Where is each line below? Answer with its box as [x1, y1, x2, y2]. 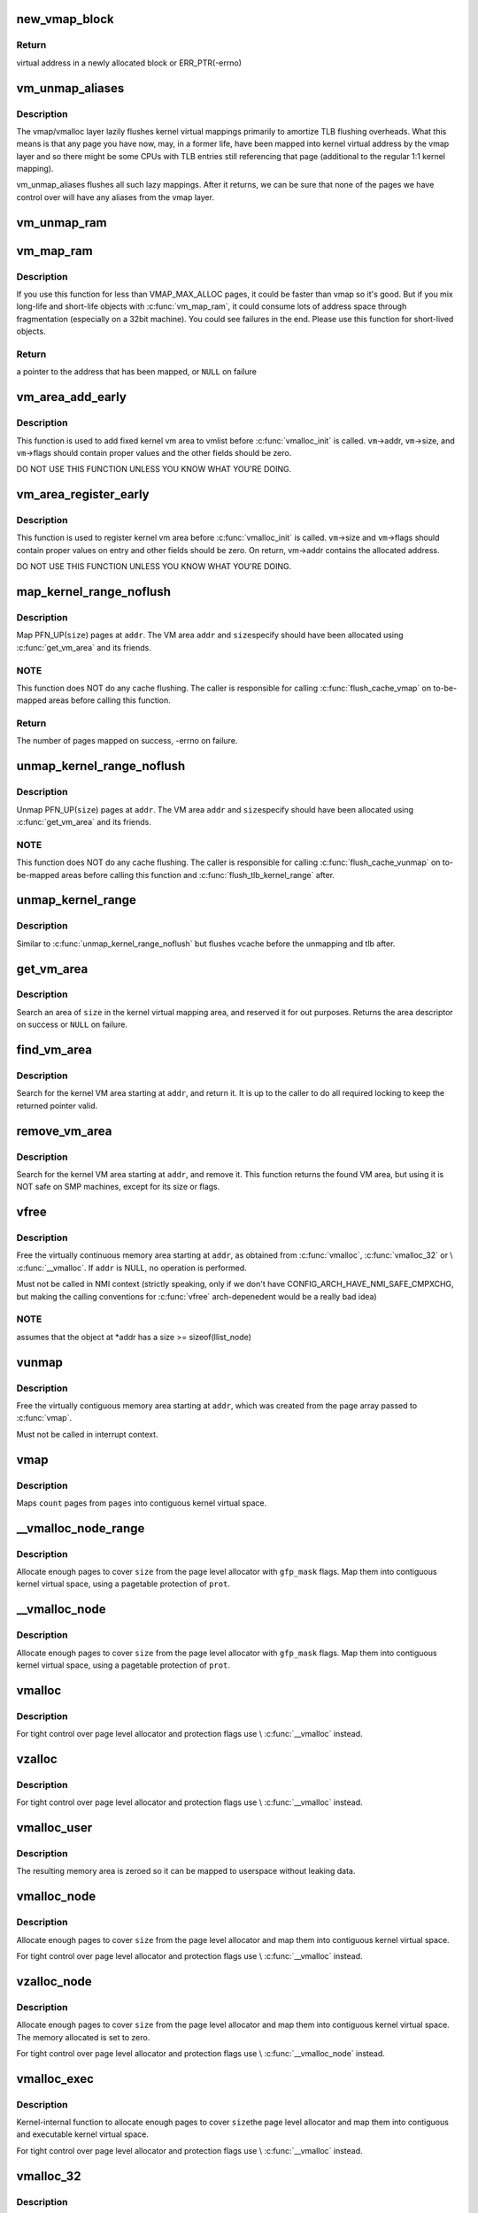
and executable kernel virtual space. [16, 2129, 150, 2140]
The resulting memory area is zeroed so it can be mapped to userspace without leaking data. [16, 1866, 356, 1877]
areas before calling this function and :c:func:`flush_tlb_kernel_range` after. [61, 869, 335, 880]
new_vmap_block [16, 12, 114, 27]
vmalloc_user [16, 1820, 93, 1836]
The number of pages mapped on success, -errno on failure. [16, 736, 238, 746]
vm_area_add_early [16, 389, 127, 405]
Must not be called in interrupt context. [16, 1429, 158, 1439]
